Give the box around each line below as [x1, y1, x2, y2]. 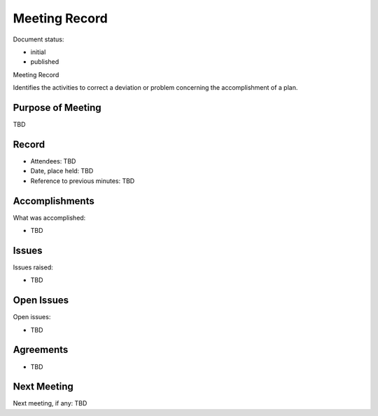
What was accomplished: [13, 213, 86, 222]
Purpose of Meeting [13, 102, 101, 114]
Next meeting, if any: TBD [13, 399, 87, 408]
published [30, 58, 59, 66]
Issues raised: [13, 263, 53, 271]
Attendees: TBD [30, 156, 76, 165]
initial [30, 48, 46, 56]
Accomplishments [13, 195, 94, 207]
